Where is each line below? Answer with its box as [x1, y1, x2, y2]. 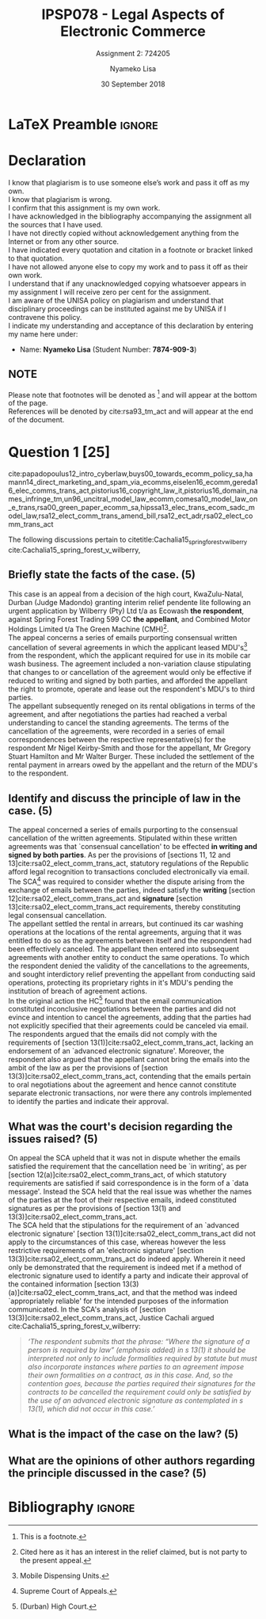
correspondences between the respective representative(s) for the [8, 735, 226, 745]
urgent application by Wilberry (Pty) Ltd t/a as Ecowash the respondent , [8, 606, 245, 615]
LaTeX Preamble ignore [8, 115, 158, 133]
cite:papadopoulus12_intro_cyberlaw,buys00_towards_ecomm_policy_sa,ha [8, 469, 253, 478]
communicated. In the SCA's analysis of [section [8, 1305, 166, 1314]
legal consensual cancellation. [8, 910, 107, 920]
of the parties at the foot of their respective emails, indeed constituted [8, 1195, 237, 1205]
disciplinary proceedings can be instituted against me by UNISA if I [8, 303, 226, 314]
